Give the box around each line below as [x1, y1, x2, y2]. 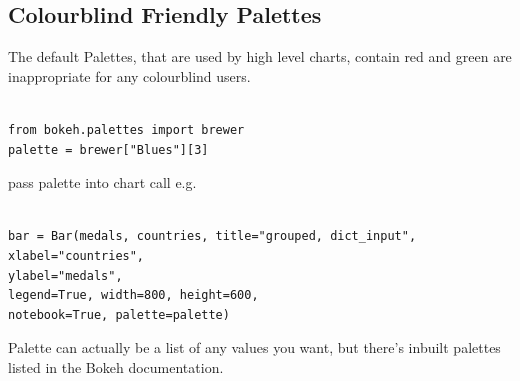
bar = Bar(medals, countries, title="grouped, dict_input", [8, 229, 417, 244]
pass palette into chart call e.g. [8, 172, 197, 193]
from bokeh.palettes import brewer [8, 122, 245, 137]
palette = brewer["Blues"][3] [8, 142, 209, 157]
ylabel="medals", [8, 268, 123, 283]
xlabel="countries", [8, 248, 145, 263]
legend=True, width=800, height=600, [8, 288, 259, 303]
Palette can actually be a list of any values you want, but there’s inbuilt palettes [8, 337, 501, 358]
